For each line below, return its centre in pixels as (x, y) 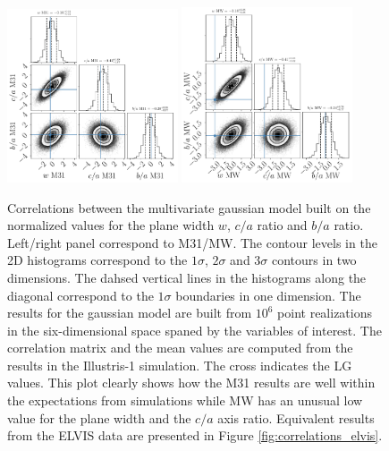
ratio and (282, 225)
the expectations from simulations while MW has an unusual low (185, 400)
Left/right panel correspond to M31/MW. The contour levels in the (192, 242)
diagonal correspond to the (80, 295)
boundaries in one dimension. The (268, 295)
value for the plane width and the (99, 417)
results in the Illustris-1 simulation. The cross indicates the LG (180, 365)
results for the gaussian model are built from (130, 313)
